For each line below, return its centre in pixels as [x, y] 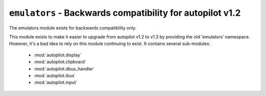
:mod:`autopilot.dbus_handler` [64, 68]
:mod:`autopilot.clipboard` [60, 62]
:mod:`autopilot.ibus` [55, 75]
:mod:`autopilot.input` [55, 82]
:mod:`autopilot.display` [58, 55]
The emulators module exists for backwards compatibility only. [73, 28]
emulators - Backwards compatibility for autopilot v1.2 [125, 13]
